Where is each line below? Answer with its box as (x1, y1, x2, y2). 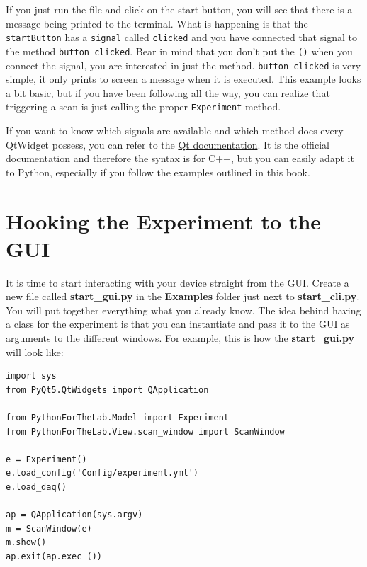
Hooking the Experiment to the (6, 206, 322, 235)
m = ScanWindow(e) (6, 523, 92, 534)
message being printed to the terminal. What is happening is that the (6, 16, 308, 30)
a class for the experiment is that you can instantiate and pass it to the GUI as (6, 316, 350, 331)
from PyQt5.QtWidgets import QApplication (6, 384, 209, 395)
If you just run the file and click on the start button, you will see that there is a (6, 2, 353, 16)
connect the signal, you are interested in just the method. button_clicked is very (6, 57, 361, 72)
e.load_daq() (6, 482, 67, 492)
